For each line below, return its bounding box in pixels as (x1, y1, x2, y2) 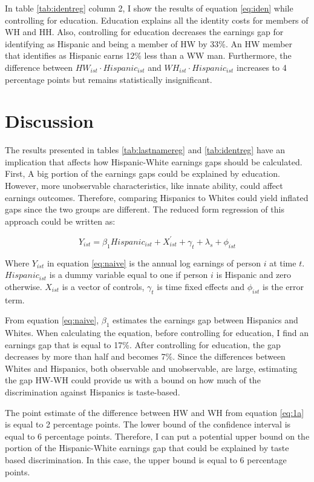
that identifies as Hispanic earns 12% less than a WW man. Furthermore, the (5, 49, 292, 62)
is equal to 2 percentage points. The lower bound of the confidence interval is (5, 418, 291, 431)
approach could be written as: (5, 214, 116, 227)
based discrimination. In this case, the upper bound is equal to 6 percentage (5, 454, 287, 466)
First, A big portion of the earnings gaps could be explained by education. (5, 167, 280, 180)
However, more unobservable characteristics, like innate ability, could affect (5, 179, 283, 192)
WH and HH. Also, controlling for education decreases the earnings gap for (5, 25, 284, 38)
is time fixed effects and (157, 280, 245, 292)
